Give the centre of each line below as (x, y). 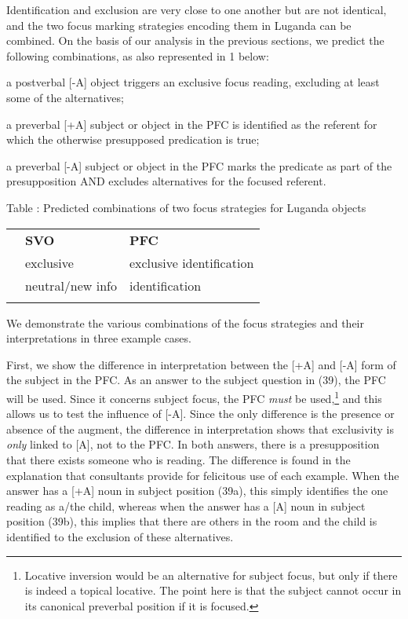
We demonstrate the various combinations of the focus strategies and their (185, 322)
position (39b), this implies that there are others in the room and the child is (192, 521)
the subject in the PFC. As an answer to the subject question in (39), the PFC (196, 380)
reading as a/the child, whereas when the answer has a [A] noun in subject (186, 505)
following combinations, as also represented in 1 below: (138, 55)
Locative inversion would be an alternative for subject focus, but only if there (211, 575)
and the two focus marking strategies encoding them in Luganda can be (179, 25)
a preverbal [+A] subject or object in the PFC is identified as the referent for (192, 124)
